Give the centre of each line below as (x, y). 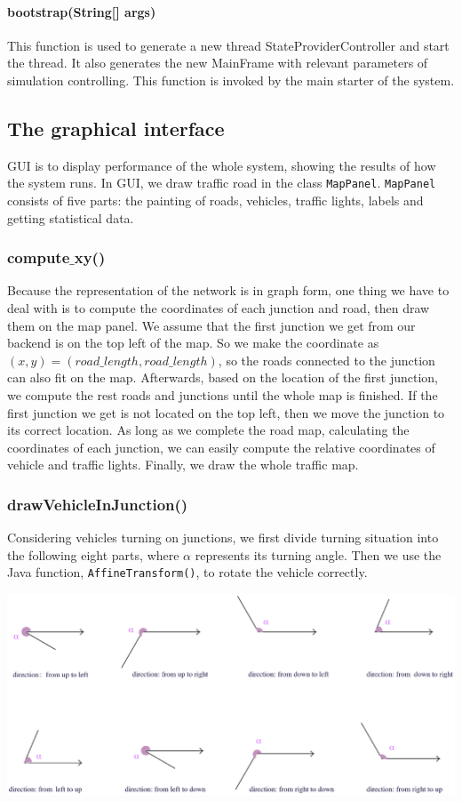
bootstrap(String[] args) (82, 11)
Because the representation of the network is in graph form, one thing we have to (228, 290)
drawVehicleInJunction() (98, 504)
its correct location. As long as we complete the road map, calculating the (208, 430)
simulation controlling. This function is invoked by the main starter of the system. (231, 80)
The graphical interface (116, 128)
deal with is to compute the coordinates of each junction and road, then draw (219, 308)
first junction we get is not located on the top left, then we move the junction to (226, 412)
